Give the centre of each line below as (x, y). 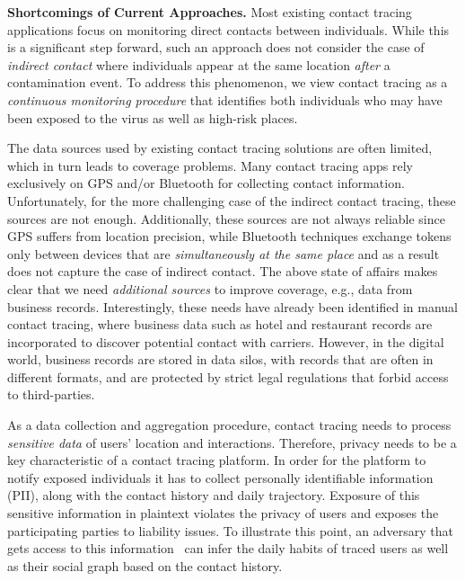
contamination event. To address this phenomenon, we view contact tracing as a (228, 82)
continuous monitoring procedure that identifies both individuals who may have (225, 99)
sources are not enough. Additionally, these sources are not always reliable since (226, 218)
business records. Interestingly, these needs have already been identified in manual (232, 306)
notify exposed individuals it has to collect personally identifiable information (220, 477)
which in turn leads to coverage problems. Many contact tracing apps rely (210, 165)
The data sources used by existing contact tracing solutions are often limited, (220, 148)
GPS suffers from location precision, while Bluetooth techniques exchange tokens (229, 236)
